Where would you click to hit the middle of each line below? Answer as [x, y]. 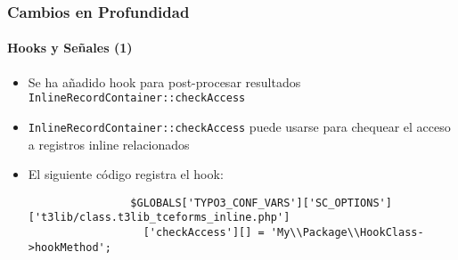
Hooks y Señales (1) [70, 48]
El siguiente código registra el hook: [126, 174]
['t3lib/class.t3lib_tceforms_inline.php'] [159, 218]
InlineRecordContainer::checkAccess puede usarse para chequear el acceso [239, 126]
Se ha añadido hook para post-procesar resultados [164, 81]
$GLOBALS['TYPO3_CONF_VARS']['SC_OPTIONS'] [261, 203]
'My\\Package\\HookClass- [347, 233]
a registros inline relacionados [109, 144]
